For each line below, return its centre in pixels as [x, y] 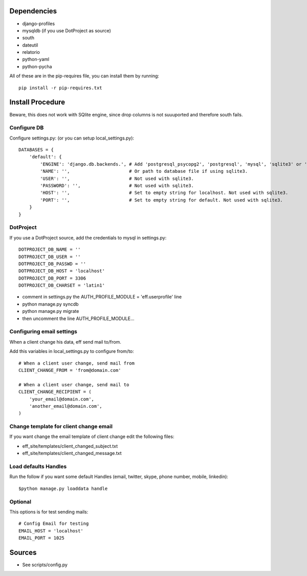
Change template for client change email [61, 427]
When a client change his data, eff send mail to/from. [65, 342]
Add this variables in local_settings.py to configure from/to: [72, 351]
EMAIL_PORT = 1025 [42, 538]
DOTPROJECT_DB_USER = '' [50, 257]
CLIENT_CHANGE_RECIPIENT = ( [55, 392]
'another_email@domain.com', [65, 406]
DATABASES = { [36, 150]
